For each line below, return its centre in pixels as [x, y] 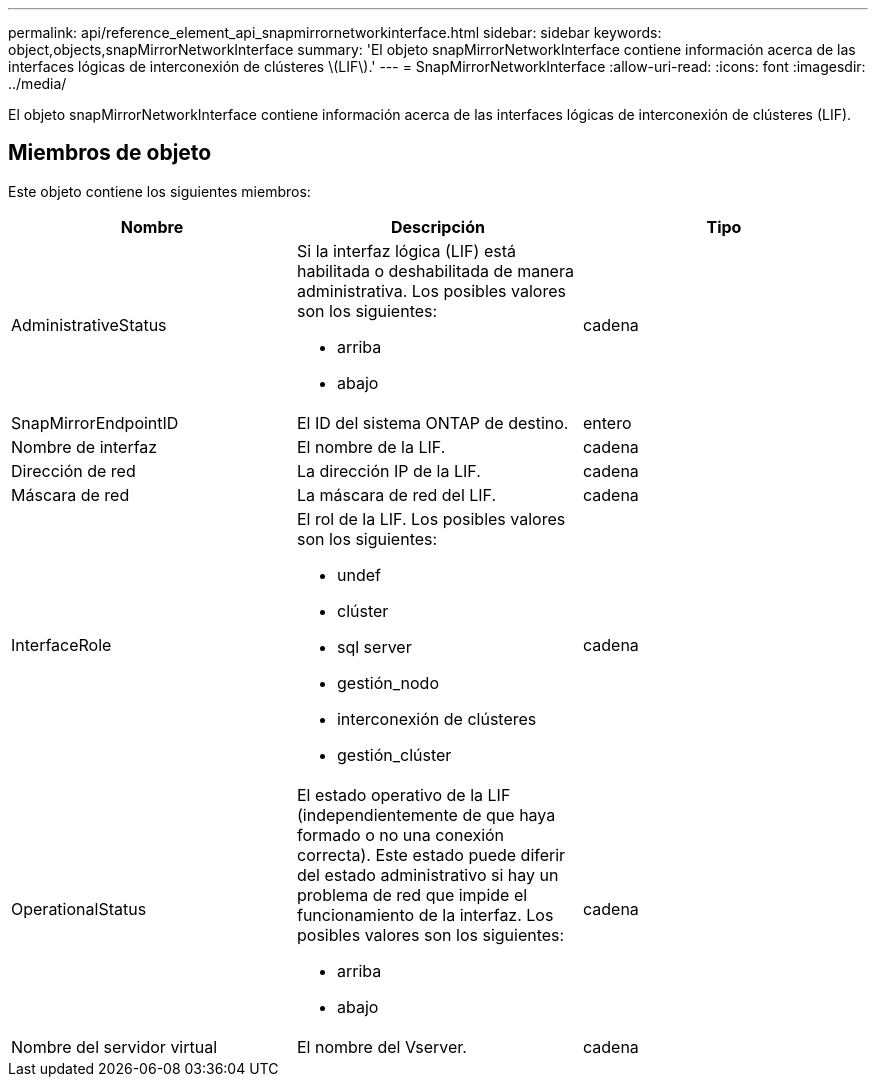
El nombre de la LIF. [371, 446]
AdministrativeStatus [89, 324]
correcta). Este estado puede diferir [431, 854]
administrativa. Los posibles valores [431, 290]
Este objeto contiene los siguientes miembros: [159, 191]
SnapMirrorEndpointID [95, 422]
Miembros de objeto [110, 153]
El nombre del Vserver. [381, 1046]
